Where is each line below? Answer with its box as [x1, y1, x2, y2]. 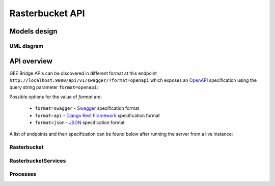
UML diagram [9, 42, 43, 49]
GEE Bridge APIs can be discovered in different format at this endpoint [9, 70, 157, 76]
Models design [9, 27, 58, 36]
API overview [9, 56, 53, 66]
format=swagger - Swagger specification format [35, 105, 140, 111]
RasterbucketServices [9, 157, 66, 164]
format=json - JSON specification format [35, 119, 125, 126]
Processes [9, 171, 37, 178]
